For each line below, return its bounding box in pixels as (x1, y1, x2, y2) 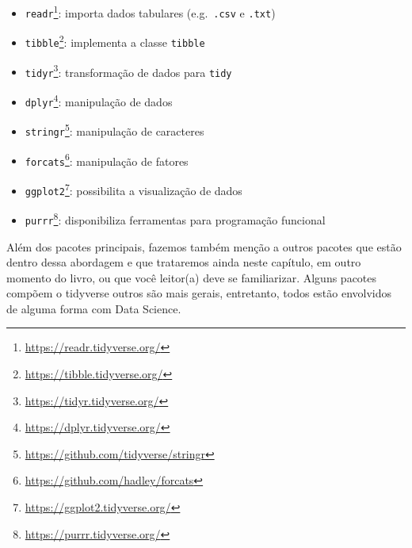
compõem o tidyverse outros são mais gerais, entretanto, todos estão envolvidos (6, 285, 392, 301)
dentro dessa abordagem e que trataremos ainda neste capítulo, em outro (6, 254, 361, 270)
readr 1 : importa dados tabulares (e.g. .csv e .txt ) (25, 2, 276, 21)
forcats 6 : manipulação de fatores (25, 150, 189, 169)
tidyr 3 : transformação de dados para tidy (25, 61, 232, 80)
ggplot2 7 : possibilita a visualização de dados (25, 179, 242, 198)
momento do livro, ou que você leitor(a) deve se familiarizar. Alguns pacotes (6, 269, 377, 285)
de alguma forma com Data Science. (6, 300, 181, 316)
